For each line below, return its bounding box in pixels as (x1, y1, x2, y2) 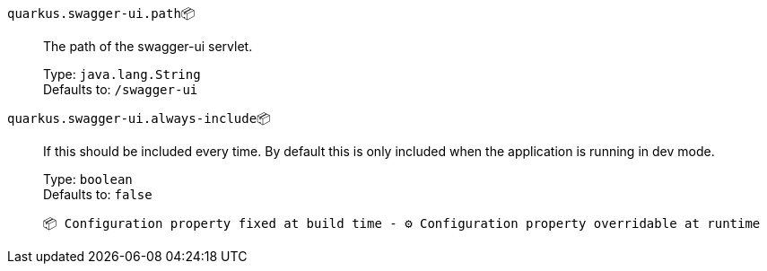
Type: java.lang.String (43, 66, 201, 82)
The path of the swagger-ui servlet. (43, 39, 253, 54)
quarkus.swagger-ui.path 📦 (7, 5, 196, 21)
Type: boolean (43, 171, 133, 187)
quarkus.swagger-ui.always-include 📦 (7, 110, 271, 126)
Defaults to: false (43, 187, 153, 202)
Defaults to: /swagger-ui (43, 82, 198, 97)
